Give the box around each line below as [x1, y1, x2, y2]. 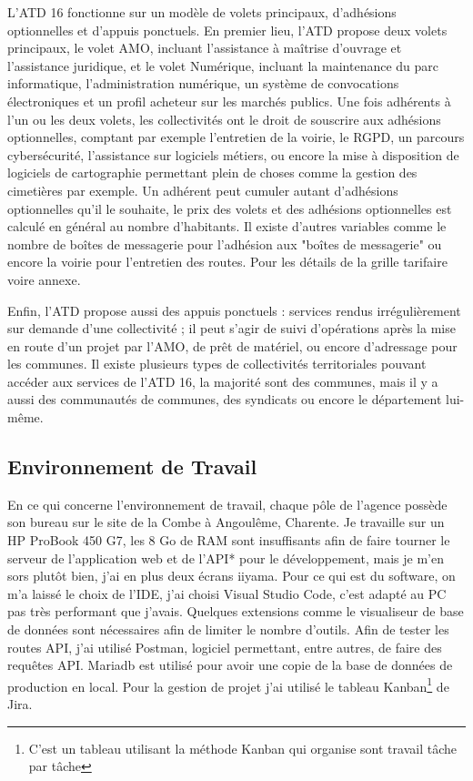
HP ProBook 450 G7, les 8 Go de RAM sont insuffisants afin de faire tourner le [7, 531, 450, 550]
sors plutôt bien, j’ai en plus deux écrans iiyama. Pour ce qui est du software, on [7, 566, 456, 585]
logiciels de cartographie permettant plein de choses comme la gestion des [7, 163, 418, 182]
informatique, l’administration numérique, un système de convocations [7, 74, 399, 93]
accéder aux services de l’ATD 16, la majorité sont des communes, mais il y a [7, 371, 438, 390]
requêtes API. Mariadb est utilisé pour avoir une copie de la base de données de [7, 655, 453, 674]
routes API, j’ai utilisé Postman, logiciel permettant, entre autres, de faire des [7, 637, 442, 656]
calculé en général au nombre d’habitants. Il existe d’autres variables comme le [7, 217, 447, 236]
